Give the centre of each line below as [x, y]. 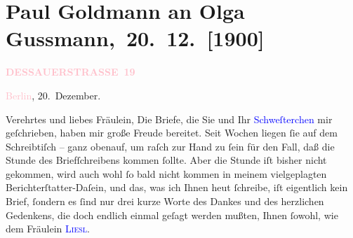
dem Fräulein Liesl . [48, 229]
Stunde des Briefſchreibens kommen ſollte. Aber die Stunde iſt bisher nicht [166, 160]
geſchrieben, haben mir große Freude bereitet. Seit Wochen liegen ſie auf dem [172, 133]
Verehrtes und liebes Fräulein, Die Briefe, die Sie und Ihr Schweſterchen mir [169, 119]
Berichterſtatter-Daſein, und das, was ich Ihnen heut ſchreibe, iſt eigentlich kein [177, 187]
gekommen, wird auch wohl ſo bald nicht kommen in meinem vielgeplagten [166, 173]
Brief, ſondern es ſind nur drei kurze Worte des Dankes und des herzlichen [165, 201]
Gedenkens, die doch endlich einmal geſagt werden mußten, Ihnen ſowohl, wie [172, 215]
